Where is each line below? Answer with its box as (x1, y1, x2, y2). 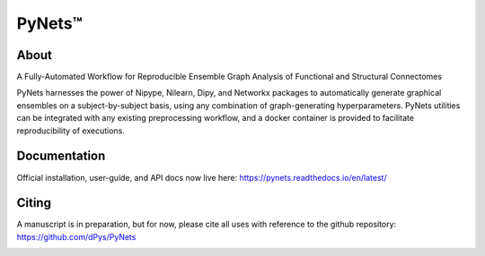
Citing (16, 195, 51, 210)
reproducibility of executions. (16, 125, 126, 136)
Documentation (16, 149, 106, 164)
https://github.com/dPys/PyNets (16, 231, 137, 242)
